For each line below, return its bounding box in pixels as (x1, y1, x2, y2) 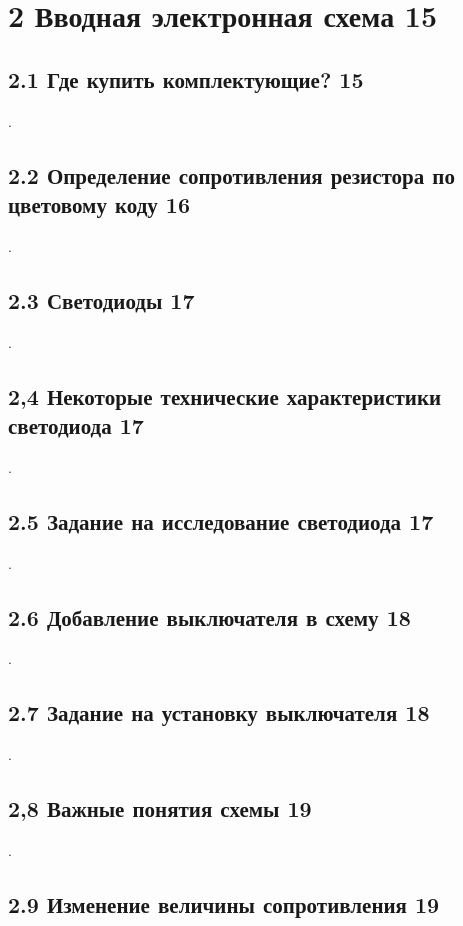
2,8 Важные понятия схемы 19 (8, 793, 312, 824)
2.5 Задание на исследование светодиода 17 (8, 505, 434, 536)
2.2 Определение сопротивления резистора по (8, 159, 455, 190)
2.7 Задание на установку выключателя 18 (8, 697, 430, 728)
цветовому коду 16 (8, 188, 190, 219)
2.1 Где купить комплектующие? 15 (8, 63, 364, 94)
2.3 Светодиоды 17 (8, 284, 195, 315)
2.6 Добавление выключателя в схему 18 (8, 601, 411, 632)
